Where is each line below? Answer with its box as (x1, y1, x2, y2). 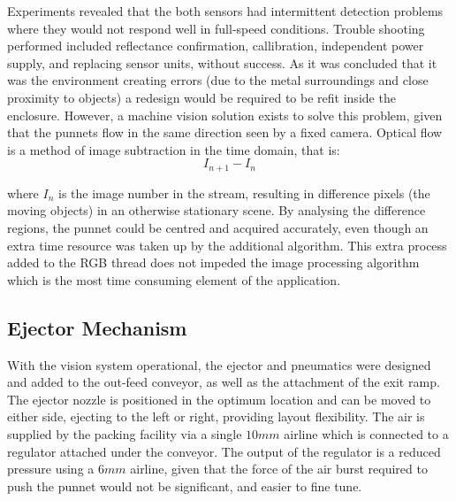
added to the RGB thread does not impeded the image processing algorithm (7, 253, 420, 272)
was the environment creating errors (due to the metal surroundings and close (7, 71, 429, 89)
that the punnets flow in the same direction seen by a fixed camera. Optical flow (7, 123, 443, 142)
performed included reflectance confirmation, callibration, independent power (7, 36, 424, 55)
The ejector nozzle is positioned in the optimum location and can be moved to (7, 389, 431, 408)
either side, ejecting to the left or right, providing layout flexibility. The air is (7, 407, 425, 426)
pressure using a (7, 459, 95, 478)
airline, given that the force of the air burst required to (130, 459, 428, 478)
